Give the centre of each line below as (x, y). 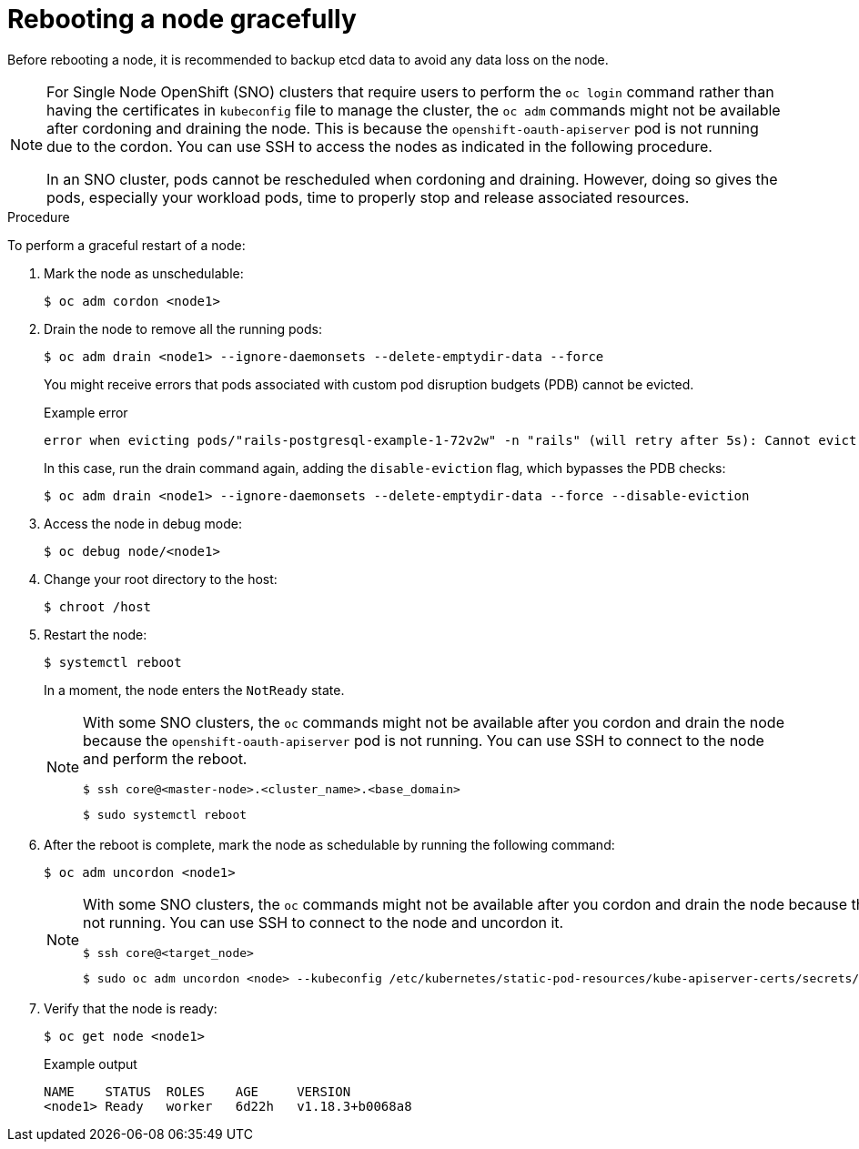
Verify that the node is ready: (131, 1008)
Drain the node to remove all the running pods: (183, 328)
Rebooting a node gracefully (182, 19)
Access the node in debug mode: (143, 523)
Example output (91, 1063)
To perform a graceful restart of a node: (126, 245)
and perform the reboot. (165, 758)
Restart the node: (96, 634)
